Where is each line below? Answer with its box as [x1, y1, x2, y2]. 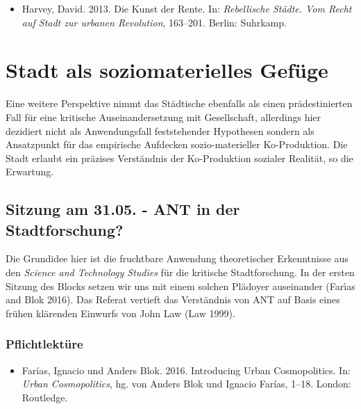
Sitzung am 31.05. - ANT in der [6, 198, 240, 220]
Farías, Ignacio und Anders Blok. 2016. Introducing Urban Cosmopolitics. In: [22, 362, 351, 377]
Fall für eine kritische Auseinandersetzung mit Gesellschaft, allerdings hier [6, 109, 321, 124]
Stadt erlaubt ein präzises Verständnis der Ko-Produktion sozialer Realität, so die [6, 150, 353, 165]
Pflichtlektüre [6, 335, 83, 353]
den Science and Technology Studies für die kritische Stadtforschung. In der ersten [6, 265, 355, 280]
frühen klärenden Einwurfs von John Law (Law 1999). [6, 305, 235, 320]
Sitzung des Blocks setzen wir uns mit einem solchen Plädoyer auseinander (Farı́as [6, 278, 355, 293]
